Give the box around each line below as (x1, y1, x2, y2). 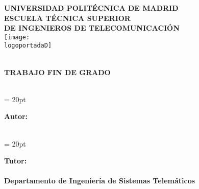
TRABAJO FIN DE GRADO (4, 66, 111, 77)
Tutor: (4, 155, 27, 166)
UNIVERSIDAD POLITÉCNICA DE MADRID (4, 3, 179, 13)
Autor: (4, 111, 28, 122)
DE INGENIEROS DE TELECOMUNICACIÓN (4, 22, 180, 33)
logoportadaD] (4, 42, 52, 50)
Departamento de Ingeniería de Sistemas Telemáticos (4, 175, 195, 186)
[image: (4, 33, 30, 41)
